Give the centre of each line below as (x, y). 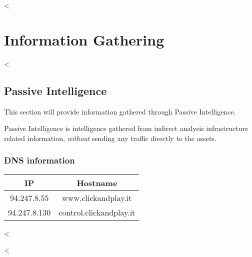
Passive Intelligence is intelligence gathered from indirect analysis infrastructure (126, 128)
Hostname (97, 182)
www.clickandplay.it (97, 197)
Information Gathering (84, 39)
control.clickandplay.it (97, 212)
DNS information (39, 160)
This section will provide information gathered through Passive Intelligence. (120, 111)
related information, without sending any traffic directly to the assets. (110, 138)
